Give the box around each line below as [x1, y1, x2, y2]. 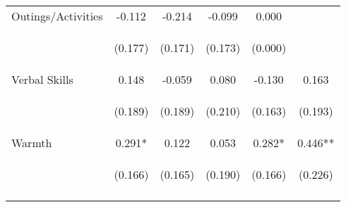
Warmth [11, 134, 52, 151]
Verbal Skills [11, 71, 73, 87]
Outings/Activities [11, 8, 103, 24]
